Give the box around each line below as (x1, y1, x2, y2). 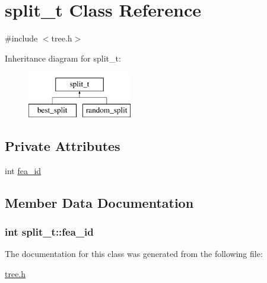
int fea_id (5, 164, 42, 176)
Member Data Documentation (5, 193, 194, 211)
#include (5, 32, 38, 44)
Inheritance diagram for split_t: (5, 52, 121, 64)
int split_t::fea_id (5, 224, 94, 239)
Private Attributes (5, 136, 120, 155)
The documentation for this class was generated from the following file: (5, 247, 263, 260)
